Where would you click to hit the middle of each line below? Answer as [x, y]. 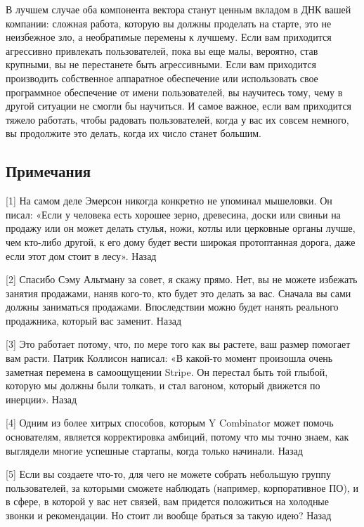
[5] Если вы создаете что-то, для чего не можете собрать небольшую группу [169, 474]
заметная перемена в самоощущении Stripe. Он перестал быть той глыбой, [167, 371]
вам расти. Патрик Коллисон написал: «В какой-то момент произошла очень [169, 358]
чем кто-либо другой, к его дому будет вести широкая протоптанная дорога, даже [181, 241]
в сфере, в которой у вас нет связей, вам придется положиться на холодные [167, 501]
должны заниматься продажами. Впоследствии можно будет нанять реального [172, 307]
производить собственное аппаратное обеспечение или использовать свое [162, 78]
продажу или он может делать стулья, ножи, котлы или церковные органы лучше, [181, 228]
